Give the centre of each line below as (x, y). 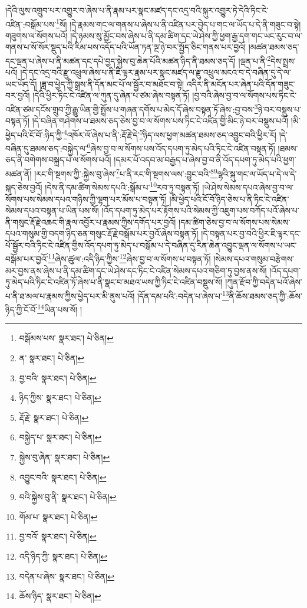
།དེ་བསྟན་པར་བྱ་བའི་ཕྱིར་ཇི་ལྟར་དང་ (251, 233)
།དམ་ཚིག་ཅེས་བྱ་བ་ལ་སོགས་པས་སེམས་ (235, 222)
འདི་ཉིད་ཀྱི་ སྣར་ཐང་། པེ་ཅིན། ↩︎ (63, 556)
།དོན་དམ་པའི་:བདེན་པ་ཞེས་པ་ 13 (183, 295)
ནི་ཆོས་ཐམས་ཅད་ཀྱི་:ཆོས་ (265, 295)
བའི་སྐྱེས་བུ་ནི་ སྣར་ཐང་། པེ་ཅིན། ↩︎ (68, 497)
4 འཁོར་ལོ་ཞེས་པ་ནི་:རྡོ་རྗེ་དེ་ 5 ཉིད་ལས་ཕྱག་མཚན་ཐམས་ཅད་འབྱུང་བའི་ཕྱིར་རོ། (170, 133)
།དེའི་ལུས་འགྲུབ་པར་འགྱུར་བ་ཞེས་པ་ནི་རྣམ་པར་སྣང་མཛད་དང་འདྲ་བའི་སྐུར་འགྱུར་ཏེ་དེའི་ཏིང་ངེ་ (137, 10)
